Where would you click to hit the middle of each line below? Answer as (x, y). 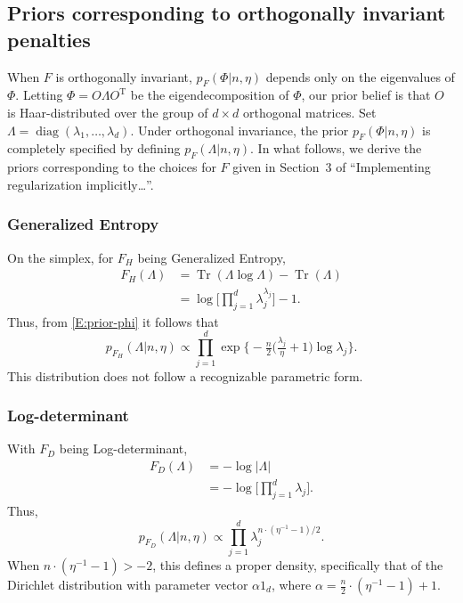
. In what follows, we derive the (336, 148)
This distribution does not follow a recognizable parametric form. (185, 375)
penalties (49, 39)
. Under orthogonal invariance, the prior (240, 130)
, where (291, 584)
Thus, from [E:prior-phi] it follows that (113, 321)
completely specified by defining (94, 148)
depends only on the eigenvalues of (360, 76)
